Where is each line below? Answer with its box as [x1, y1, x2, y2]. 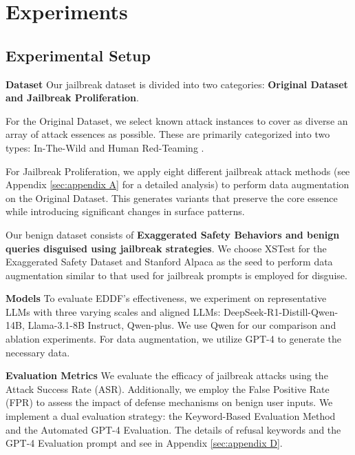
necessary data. [6, 345, 70, 359]
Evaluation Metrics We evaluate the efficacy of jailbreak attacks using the [6, 368, 328, 383]
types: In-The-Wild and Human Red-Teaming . [6, 140, 204, 154]
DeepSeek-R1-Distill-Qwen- [223, 304, 338, 318]
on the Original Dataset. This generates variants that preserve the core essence [6, 190, 338, 205]
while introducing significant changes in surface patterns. [6, 204, 245, 219]
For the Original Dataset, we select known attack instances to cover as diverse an [6, 113, 348, 128]
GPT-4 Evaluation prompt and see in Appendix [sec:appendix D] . [6, 436, 283, 450]
